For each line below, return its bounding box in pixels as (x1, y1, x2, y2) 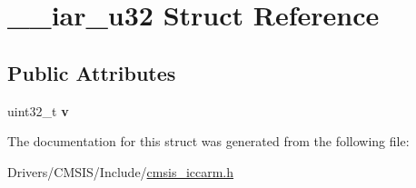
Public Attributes (7, 58, 176, 86)
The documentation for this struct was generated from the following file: (7, 132, 410, 151)
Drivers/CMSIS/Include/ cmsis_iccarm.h (7, 162, 234, 181)
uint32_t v (7, 101, 69, 120)
